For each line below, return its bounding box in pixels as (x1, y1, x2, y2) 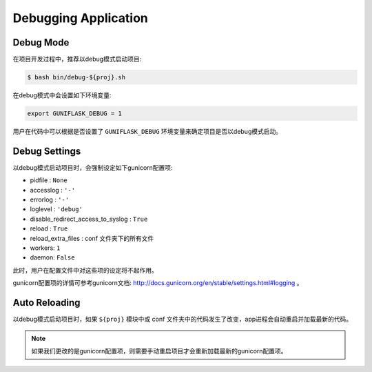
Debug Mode (12, 37, 70, 48)
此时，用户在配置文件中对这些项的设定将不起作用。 (12, 266, 158, 274)
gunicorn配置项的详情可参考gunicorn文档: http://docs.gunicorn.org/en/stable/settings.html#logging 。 (12, 279, 303, 287)
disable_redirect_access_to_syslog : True (30, 215, 148, 223)
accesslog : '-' (30, 186, 76, 194)
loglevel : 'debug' (30, 205, 83, 213)
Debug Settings (12, 145, 81, 157)
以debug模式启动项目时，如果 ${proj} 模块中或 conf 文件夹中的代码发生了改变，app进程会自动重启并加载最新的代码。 (12, 315, 353, 324)
